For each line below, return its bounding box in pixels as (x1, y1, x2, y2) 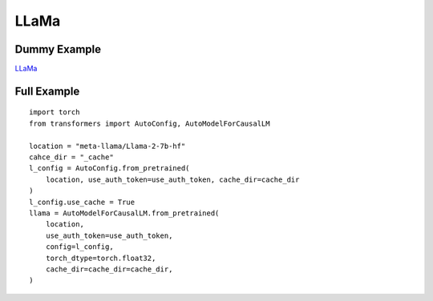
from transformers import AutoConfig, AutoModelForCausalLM (29, 118, 270, 128)
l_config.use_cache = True (29, 197, 136, 207)
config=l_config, (45, 243, 114, 251)
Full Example (14, 84, 80, 98)
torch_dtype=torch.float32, (45, 253, 156, 263)
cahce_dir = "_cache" (29, 153, 114, 162)
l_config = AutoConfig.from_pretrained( (29, 164, 190, 173)
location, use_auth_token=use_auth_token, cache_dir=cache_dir (45, 175, 300, 184)
